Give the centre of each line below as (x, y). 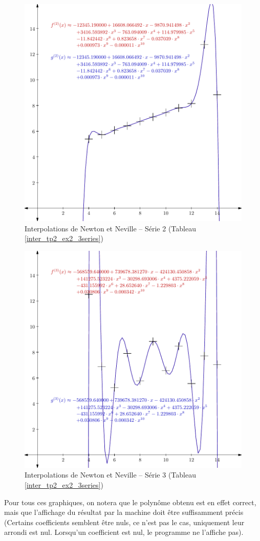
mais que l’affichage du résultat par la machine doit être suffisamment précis (124, 512)
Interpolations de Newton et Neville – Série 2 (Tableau (110, 228)
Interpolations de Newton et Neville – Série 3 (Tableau (110, 475)
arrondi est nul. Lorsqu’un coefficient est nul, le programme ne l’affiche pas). (124, 532)
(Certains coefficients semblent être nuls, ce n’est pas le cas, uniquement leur (124, 522)
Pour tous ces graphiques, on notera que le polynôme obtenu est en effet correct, (130, 502)
